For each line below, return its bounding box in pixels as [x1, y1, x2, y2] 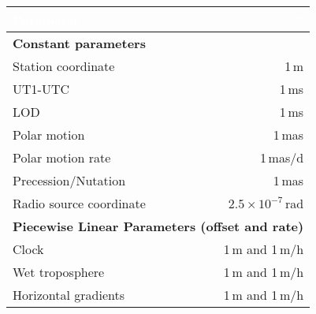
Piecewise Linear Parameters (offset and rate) [13, 217, 304, 235]
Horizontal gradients [13, 286, 125, 304]
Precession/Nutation [13, 171, 126, 189]
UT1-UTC [13, 80, 69, 98]
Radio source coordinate [13, 194, 146, 212]
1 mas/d [259, 148, 304, 166]
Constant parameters [13, 34, 146, 52]
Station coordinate [13, 57, 115, 75]
